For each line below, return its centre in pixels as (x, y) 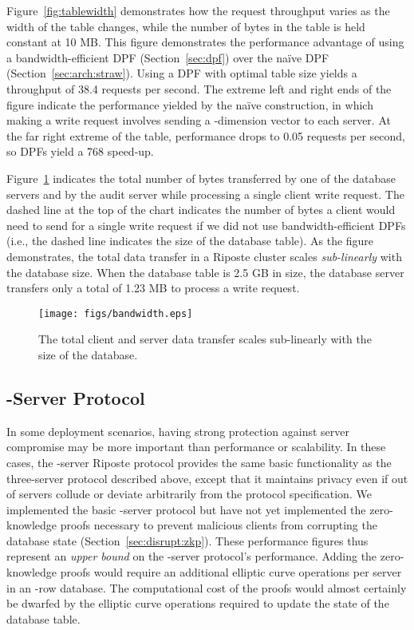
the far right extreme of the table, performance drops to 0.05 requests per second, (206, 135)
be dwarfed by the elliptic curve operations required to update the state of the (198, 603)
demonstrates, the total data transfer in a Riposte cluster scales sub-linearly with (204, 256)
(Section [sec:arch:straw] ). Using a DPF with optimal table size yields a (182, 73)
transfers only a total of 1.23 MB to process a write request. (153, 288)
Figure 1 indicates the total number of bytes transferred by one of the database (201, 178)
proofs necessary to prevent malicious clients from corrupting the (219, 525)
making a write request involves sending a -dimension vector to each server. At (199, 120)
